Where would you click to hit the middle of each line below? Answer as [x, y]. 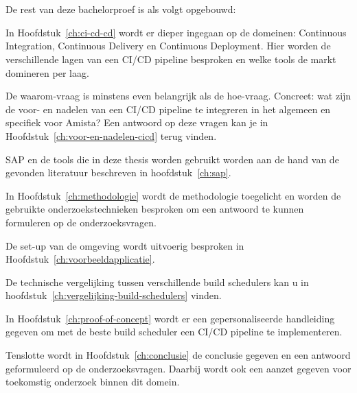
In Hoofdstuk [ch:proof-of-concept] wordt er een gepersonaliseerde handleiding [170, 318]
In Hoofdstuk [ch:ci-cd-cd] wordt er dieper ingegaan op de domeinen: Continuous [176, 32]
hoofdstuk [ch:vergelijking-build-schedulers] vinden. [114, 295]
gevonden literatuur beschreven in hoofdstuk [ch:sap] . [118, 172]
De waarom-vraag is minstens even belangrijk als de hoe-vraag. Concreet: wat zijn [178, 96]
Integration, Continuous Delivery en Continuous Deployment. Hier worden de [168, 46]
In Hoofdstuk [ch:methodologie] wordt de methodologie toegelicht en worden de [173, 195]
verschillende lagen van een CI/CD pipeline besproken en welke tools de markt [171, 59]
